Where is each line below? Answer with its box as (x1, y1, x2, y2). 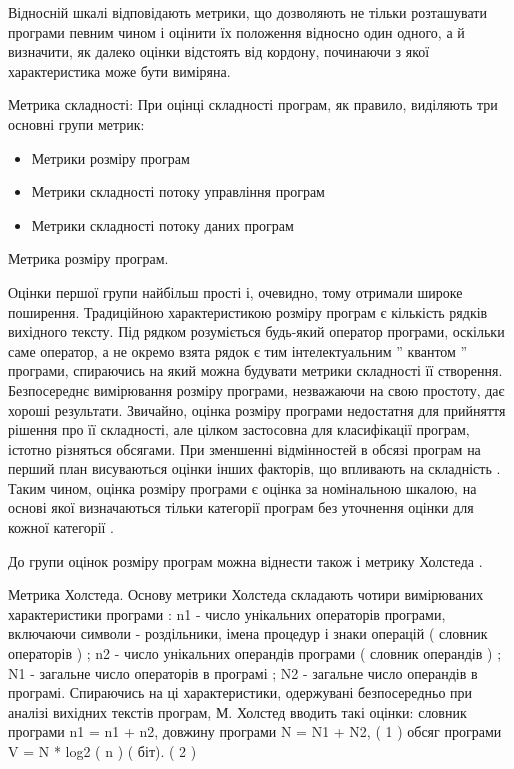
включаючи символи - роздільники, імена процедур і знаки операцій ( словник (8, 623, 488, 644)
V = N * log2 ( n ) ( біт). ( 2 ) (8, 741, 197, 761)
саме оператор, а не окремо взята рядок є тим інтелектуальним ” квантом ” (8, 340, 468, 361)
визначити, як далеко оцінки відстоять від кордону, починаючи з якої (8, 41, 430, 62)
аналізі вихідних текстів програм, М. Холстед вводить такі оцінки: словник (8, 701, 467, 722)
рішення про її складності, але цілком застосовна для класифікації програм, (8, 419, 470, 440)
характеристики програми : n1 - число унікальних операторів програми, (8, 603, 446, 624)
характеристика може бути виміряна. (8, 60, 231, 81)
